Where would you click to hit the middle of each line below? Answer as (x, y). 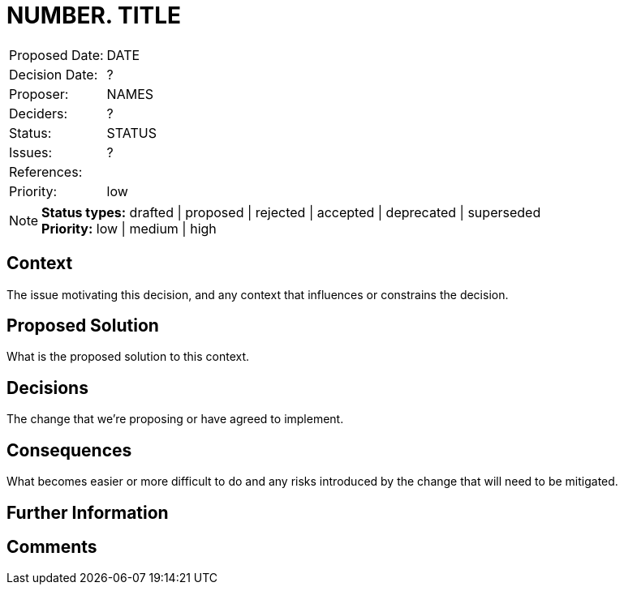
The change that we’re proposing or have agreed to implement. (175, 419)
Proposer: (39, 94)
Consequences (69, 450)
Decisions (47, 388)
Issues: (31, 152)
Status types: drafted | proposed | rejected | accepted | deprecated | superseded (291, 212)
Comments (52, 546)
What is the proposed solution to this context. (128, 357)
